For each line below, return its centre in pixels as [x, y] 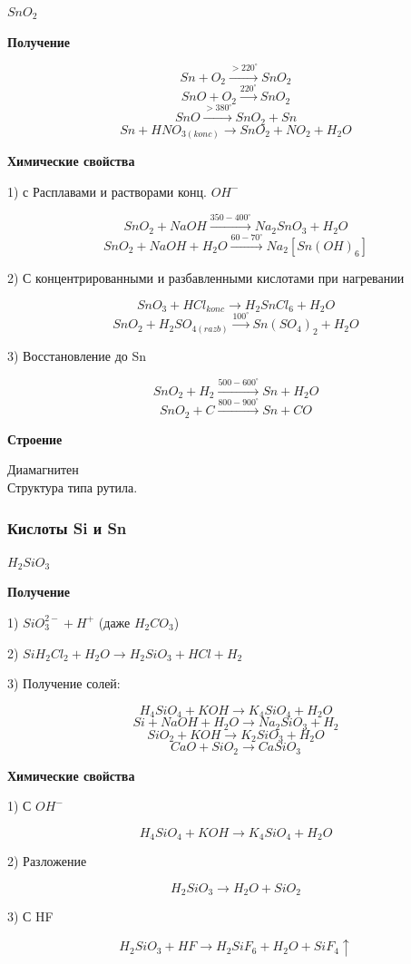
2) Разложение [47, 861]
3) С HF [30, 916]
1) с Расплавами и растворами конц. [107, 191]
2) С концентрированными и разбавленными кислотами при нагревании [206, 277]
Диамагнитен [43, 469]
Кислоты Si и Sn [67, 527]
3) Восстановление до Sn [77, 356]
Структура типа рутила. [73, 487]
